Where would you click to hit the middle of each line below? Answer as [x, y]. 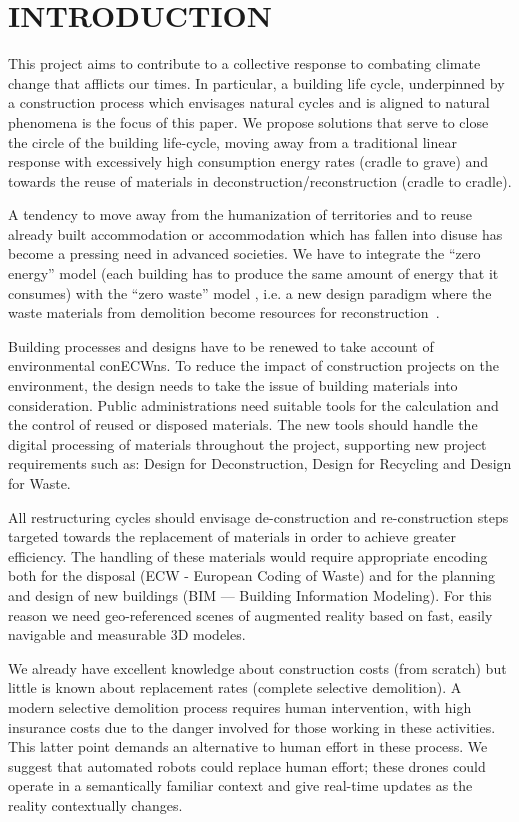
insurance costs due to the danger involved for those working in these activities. [252, 726]
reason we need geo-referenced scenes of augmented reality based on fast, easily [250, 614]
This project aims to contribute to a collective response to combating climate [244, 63]
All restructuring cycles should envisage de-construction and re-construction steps [258, 516]
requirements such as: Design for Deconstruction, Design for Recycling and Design [260, 463]
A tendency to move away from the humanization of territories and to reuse [240, 214]
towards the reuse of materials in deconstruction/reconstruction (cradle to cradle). [260, 180]
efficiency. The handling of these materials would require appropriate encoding [248, 555]
